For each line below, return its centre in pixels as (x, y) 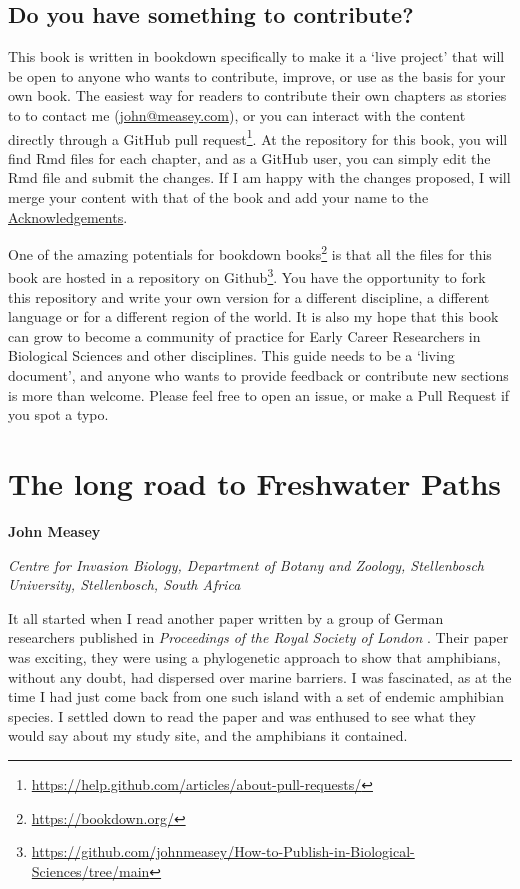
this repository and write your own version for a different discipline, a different (249, 296)
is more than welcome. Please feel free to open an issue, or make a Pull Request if (259, 394)
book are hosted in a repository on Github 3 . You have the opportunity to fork (247, 276)
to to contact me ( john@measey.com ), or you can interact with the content (237, 114)
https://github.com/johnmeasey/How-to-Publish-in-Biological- (223, 851)
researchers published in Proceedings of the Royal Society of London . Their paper (258, 637)
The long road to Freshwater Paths (254, 483)
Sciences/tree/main (90, 870)
